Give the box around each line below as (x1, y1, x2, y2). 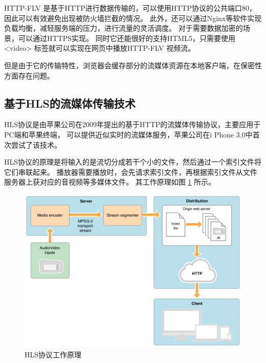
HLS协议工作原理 (25, 349, 82, 359)
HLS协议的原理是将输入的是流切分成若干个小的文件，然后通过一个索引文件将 (4, 156, 262, 167)
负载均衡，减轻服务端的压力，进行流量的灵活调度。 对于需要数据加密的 (4, 23, 243, 33)
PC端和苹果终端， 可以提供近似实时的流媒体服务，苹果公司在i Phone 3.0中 (4, 129, 253, 139)
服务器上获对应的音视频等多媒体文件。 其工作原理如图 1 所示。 (4, 176, 215, 187)
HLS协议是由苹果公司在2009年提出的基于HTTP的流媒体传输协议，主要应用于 (4, 119, 261, 130)
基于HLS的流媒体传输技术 (4, 95, 136, 111)
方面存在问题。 (4, 70, 54, 80)
